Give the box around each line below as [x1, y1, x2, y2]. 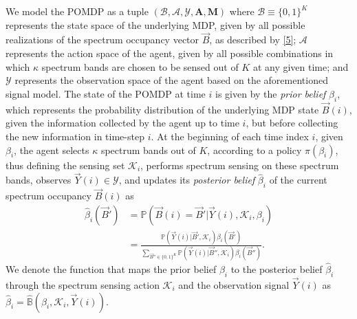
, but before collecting [246, 115, 338, 130]
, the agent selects [14, 142, 89, 157]
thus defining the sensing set [6, 157, 125, 172]
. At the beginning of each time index [151, 129, 309, 143]
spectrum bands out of [100, 142, 196, 157]
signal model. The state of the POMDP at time [6, 86, 206, 100]
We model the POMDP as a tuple [6, 4, 149, 18]
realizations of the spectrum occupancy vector [6, 32, 199, 47]
